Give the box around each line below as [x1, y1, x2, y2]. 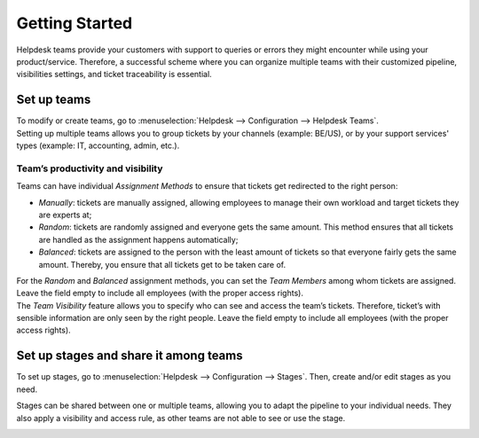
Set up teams [16, 92, 91, 107]
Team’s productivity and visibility [16, 162, 163, 175]
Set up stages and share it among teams [16, 348, 243, 364]
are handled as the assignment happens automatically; [38, 234, 239, 245]
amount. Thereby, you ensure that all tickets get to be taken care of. [38, 259, 287, 270]
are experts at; [38, 209, 92, 220]
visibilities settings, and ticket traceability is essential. [16, 69, 212, 80]
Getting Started [16, 13, 133, 33]
